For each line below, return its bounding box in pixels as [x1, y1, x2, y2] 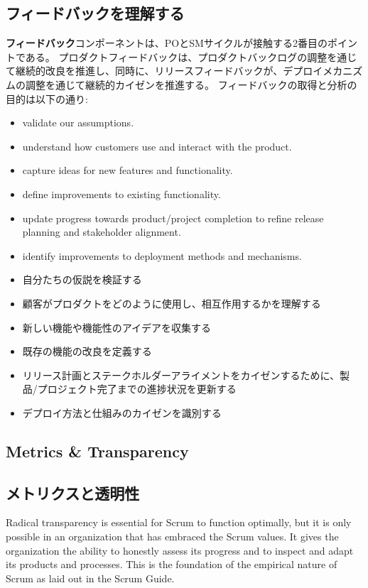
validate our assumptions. [22, 115, 134, 130]
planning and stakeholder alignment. [22, 224, 181, 239]
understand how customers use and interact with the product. [22, 138, 292, 153]
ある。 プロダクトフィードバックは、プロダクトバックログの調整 [25, 49, 328, 64]
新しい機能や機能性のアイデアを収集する [22, 320, 212, 334]
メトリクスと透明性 [6, 481, 140, 503]
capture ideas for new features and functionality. [22, 163, 233, 178]
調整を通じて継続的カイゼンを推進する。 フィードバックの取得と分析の [25, 77, 357, 92]
